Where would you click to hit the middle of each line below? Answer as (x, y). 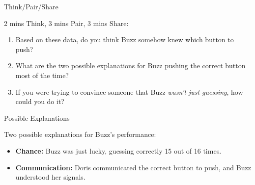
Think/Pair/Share (31, 6)
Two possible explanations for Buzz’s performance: (80, 134)
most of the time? (42, 75)
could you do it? (40, 101)
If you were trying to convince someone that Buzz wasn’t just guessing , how (129, 92)
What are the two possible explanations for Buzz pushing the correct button (130, 66)
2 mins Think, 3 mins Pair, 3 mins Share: (66, 23)
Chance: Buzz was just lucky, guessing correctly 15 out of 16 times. (118, 150)
